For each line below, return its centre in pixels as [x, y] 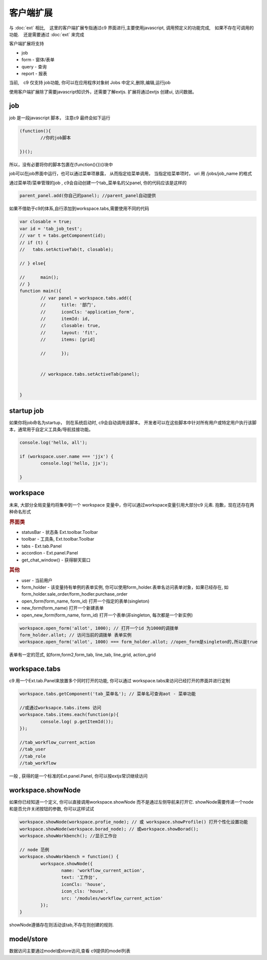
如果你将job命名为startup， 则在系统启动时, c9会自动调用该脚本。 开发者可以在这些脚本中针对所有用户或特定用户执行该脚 [133, 422]
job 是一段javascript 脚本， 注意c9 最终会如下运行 [60, 118]
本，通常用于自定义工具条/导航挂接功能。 [51, 429]
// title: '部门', [68, 305]
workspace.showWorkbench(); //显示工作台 [68, 836]
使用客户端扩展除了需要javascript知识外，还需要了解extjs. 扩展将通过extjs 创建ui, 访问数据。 [103, 92]
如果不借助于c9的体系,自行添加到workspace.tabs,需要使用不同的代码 [79, 208]
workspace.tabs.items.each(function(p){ [69, 715]
